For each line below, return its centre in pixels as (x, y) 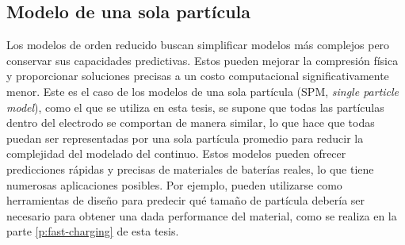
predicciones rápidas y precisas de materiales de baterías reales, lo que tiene (190, 168)
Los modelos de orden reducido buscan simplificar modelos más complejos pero (198, 45)
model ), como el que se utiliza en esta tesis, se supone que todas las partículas (195, 107)
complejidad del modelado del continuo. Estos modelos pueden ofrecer (176, 153)
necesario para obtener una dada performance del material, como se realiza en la (202, 215)
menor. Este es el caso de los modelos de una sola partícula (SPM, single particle (203, 91)
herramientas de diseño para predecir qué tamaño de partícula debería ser (186, 200)
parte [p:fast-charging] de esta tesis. (93, 231)
